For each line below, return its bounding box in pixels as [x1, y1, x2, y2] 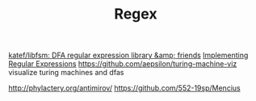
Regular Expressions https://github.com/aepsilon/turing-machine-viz [8, 59, 237, 69]
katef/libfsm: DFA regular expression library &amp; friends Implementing [8, 50, 249, 61]
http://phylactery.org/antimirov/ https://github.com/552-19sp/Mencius [8, 83, 241, 93]
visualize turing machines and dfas [8, 68, 124, 78]
